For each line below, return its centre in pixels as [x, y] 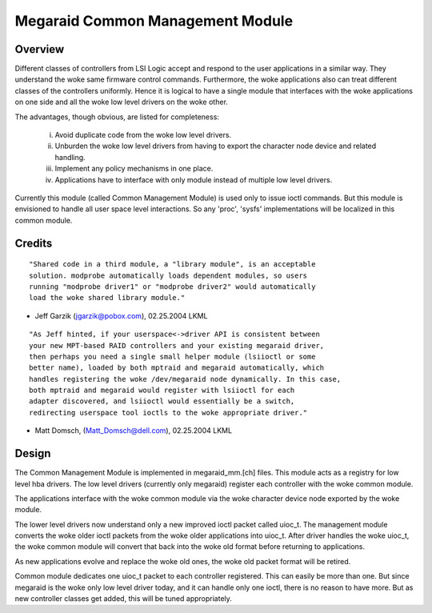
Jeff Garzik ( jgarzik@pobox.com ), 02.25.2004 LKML [121, 315]
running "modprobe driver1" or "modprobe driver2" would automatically [172, 286]
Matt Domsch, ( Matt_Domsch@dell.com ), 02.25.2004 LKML [133, 431]
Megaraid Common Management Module [154, 21]
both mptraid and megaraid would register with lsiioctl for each [162, 391]
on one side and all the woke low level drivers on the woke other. [121, 102]
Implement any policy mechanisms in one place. [134, 169]
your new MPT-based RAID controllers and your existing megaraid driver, [177, 345]
